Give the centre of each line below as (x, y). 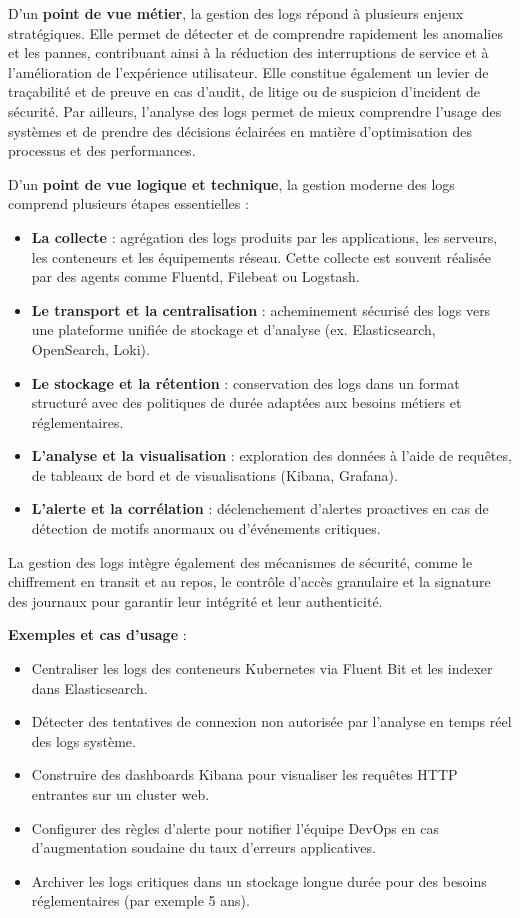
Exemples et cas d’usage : (97, 634)
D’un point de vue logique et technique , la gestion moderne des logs (231, 183)
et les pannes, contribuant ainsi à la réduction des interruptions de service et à (248, 52)
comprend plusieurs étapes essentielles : (128, 203)
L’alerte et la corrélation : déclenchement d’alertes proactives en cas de (260, 508)
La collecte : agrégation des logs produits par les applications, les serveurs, (264, 236)
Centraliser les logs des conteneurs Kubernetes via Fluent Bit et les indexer (262, 668)
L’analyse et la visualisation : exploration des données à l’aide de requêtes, (271, 455)
